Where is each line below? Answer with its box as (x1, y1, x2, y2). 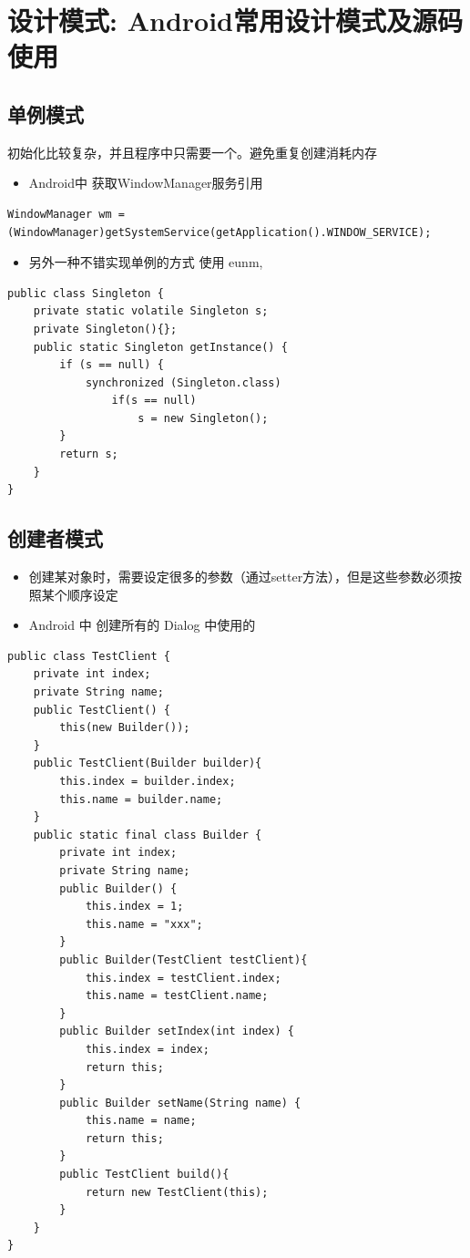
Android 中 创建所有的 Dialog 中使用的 (28, 615, 256, 634)
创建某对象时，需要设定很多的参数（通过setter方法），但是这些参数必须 (28, 567, 450, 586)
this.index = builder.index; (59, 775, 236, 788)
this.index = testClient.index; (85, 971, 281, 985)
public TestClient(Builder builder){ (33, 757, 262, 770)
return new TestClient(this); (85, 1185, 269, 1199)
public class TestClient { (7, 649, 170, 663)
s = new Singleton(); (138, 411, 269, 425)
